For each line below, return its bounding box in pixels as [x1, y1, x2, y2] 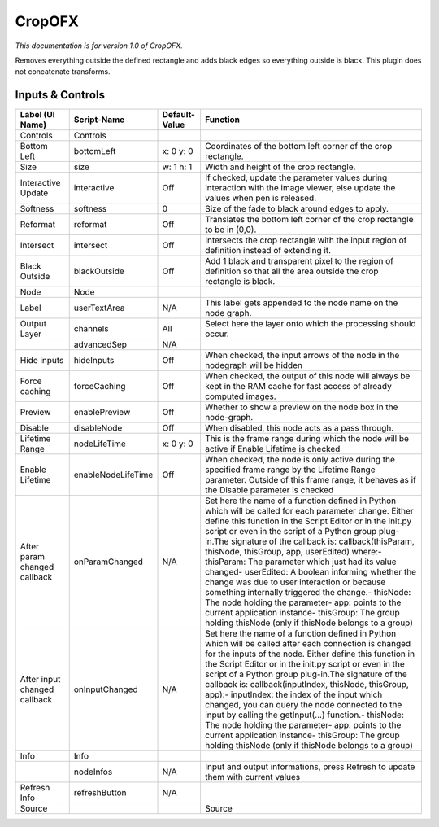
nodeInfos [73, 766, 113, 777]
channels [73, 323, 109, 335]
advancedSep [73, 339, 128, 350]
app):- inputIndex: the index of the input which [204, 689, 383, 700]
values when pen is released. [204, 192, 317, 203]
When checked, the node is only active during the [204, 454, 396, 466]
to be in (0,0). [204, 224, 257, 235]
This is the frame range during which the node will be [204, 433, 410, 444]
